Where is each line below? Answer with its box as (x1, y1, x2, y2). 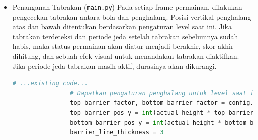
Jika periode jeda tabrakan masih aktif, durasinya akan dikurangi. (12, 60, 217, 71)
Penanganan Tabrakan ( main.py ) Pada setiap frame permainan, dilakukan (12, 2, 242, 12)
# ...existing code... (12, 80, 89, 87)
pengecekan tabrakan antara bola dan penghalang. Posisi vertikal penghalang (12, 11, 251, 22)
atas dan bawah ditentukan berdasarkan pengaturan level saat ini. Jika (12, 21, 232, 32)
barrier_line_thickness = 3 (70, 129, 164, 136)
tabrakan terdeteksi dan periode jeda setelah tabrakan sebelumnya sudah (12, 31, 238, 41)
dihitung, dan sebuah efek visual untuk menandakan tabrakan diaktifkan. (12, 51, 239, 61)
